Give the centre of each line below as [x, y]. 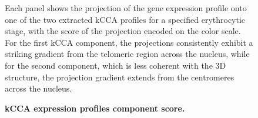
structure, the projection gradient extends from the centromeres [120, 77]
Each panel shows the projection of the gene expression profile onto [126, 8]
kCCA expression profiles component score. [95, 108]
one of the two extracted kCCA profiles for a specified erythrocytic [125, 19]
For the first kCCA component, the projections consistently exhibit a [129, 42]
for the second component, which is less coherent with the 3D [115, 65]
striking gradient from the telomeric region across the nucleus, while [127, 54]
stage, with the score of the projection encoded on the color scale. [123, 31]
